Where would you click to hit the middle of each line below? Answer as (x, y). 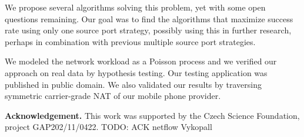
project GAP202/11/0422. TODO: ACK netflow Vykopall (108, 127)
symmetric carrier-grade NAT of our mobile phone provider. (113, 96)
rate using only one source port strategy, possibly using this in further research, (148, 30)
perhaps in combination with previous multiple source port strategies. (130, 41)
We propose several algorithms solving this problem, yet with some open (135, 7)
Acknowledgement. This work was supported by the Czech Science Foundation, (152, 115)
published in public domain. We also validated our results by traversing (133, 84)
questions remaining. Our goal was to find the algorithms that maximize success (149, 18)
